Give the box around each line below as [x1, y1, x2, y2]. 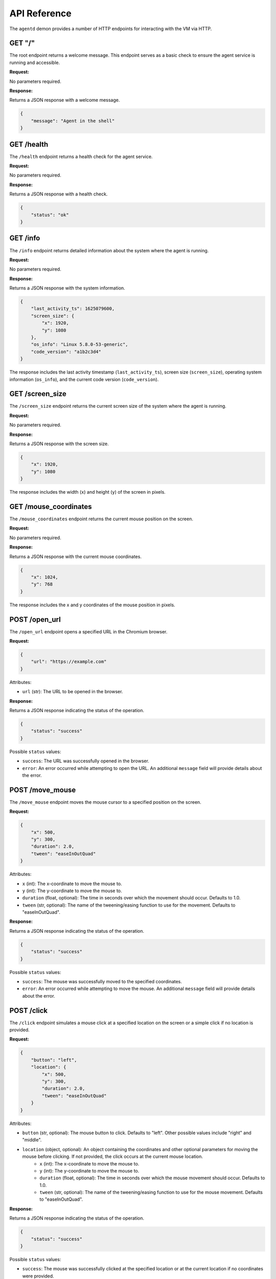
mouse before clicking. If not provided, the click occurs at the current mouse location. [22, 1154, 203, 1160]
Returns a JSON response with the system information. [9, 285, 125, 291]
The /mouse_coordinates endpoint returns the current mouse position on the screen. [9, 516, 194, 522]
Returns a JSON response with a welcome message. [9, 97, 120, 103]
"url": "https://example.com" [31, 659, 107, 665]
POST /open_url [9, 615, 61, 624]
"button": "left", [31, 1057, 77, 1063]
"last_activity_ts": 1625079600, [31, 306, 115, 312]
